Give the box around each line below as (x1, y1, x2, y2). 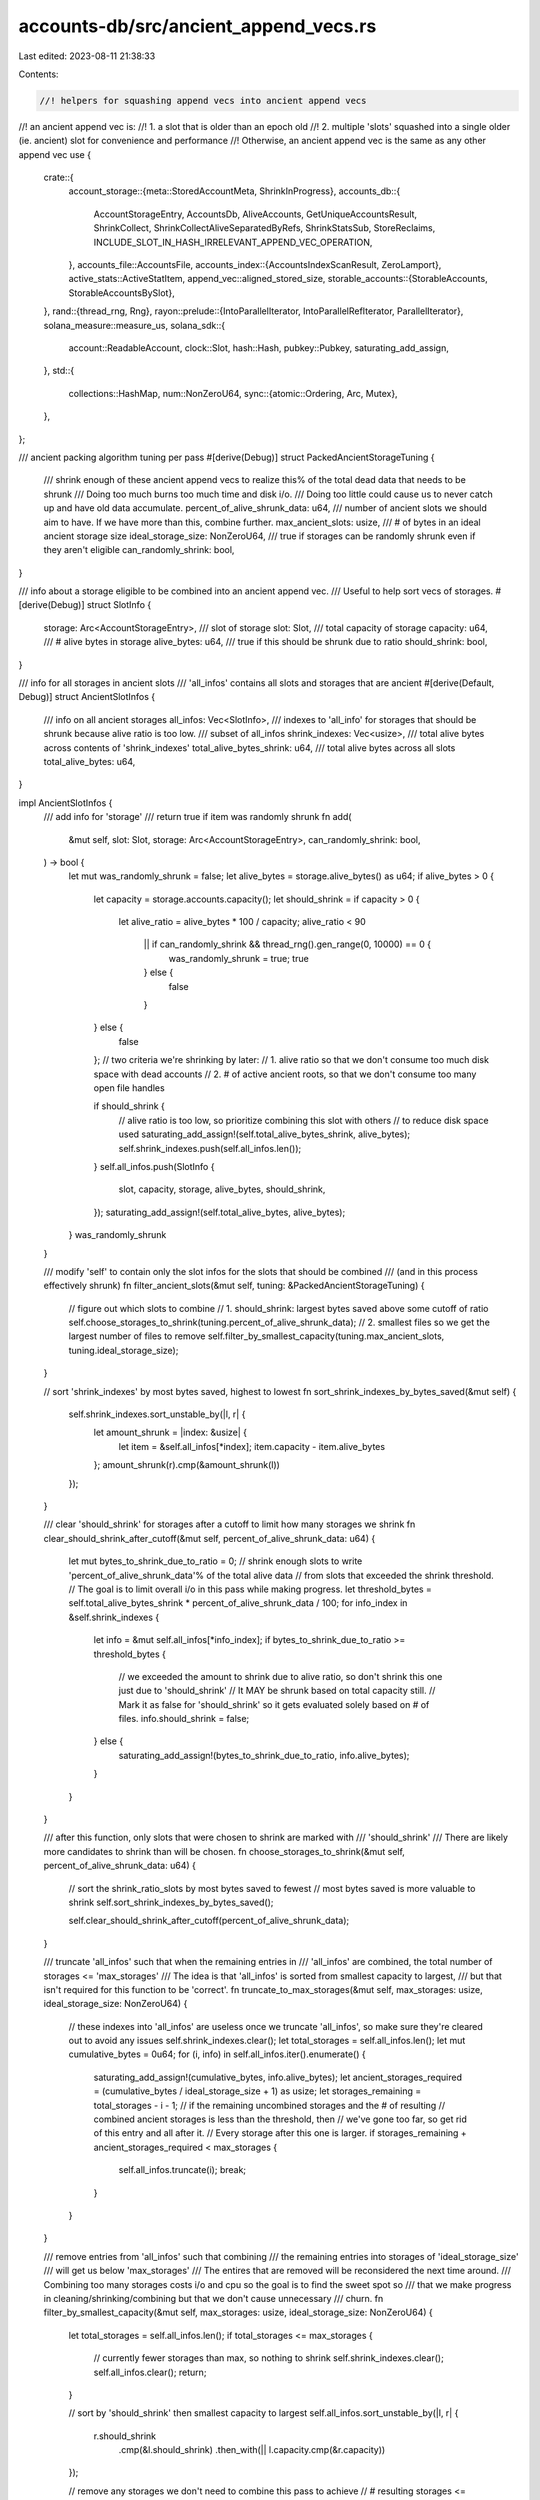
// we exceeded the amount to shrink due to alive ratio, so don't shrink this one (118, 1670, 443, 1682)
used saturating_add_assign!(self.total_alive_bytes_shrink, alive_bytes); (118, 1128, 411, 1140)
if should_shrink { (93, 1100, 165, 1112)
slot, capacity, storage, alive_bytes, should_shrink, (118, 1183, 326, 1195)
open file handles (93, 1082, 165, 1094)
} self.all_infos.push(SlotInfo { (93, 1160, 215, 1172)
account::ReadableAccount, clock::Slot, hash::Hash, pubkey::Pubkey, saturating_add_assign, (68, 341, 449, 354)
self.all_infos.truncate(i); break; (118, 2164, 247, 2176)
